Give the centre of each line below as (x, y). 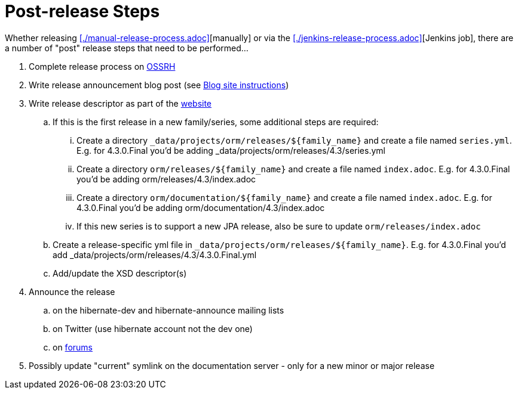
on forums (73, 347)
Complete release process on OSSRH (102, 66)
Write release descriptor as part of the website (120, 103)
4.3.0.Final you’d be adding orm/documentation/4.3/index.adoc (201, 207)
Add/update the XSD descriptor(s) (120, 273)
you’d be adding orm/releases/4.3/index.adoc (166, 179)
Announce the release (72, 291)
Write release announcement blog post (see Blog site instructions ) (159, 85)
